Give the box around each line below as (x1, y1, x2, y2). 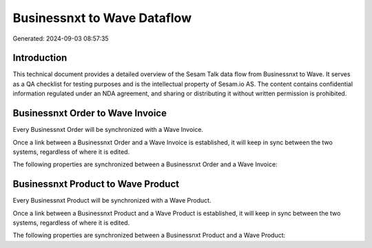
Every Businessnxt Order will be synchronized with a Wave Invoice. (12, 126, 203, 134)
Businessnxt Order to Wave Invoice (12, 107, 167, 120)
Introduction (12, 52, 68, 64)
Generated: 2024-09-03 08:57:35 (12, 34, 110, 43)
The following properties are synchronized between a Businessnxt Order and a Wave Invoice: (12, 160, 278, 168)
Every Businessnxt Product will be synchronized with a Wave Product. (12, 196, 211, 205)
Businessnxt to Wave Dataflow (12, 10, 192, 25)
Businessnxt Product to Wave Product (12, 179, 179, 190)
